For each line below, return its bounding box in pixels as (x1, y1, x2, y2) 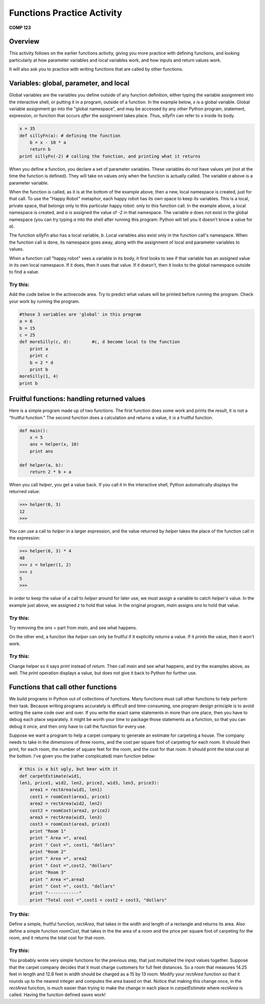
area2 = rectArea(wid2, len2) (29, 801, 103, 807)
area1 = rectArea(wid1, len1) (29, 787, 103, 792)
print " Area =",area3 (29, 877, 84, 882)
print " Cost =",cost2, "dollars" (29, 863, 113, 868)
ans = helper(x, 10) (29, 441, 79, 447)
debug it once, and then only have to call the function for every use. (9, 723, 147, 729)
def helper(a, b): (19, 462, 64, 468)
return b (29, 147, 51, 152)
